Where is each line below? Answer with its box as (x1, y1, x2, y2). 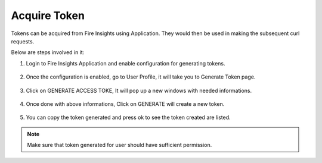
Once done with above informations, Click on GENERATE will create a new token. (26, 100, 225, 107)
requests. (11, 37, 35, 45)
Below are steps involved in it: (11, 49, 85, 56)
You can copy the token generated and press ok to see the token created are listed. (26, 114, 231, 121)
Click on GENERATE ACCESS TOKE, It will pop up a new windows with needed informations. (26, 87, 252, 94)
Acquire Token (11, 9, 85, 22)
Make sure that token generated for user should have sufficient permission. (27, 142, 212, 149)
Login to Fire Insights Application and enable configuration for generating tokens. (26, 59, 225, 67)
